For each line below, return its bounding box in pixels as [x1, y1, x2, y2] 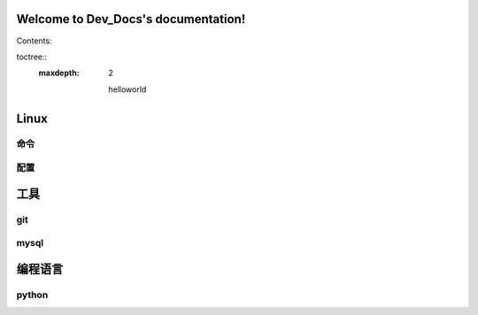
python [16, 288, 49, 301]
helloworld [108, 84, 147, 95]
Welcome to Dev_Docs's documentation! [16, 12, 246, 27]
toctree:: [16, 51, 48, 62]
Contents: [16, 35, 52, 46]
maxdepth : [38, 67, 80, 79]
